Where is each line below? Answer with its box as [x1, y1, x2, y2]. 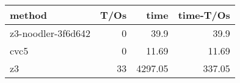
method [10, 8, 48, 22]
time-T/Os [178, 8, 230, 22]
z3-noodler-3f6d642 [10, 26, 91, 40]
